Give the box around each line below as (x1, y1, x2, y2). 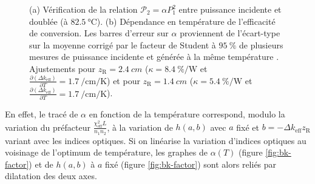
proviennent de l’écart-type (180, 27, 280, 39)
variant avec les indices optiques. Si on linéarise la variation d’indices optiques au (5, 134, 307, 146)
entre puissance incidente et (178, 3, 282, 15)
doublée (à (29, 15, 68, 27)
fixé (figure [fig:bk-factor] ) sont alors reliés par (105, 157, 277, 170)
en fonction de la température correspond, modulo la (89, 107, 285, 120)
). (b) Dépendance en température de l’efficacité (97, 15, 276, 27)
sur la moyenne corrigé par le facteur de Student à (29, 38, 216, 51)
